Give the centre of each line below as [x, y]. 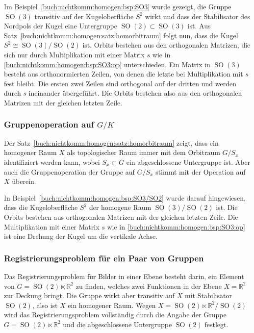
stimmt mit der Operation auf [201, 171]
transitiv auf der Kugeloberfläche [84, 16]
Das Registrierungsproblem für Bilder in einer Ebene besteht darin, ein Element [124, 276]
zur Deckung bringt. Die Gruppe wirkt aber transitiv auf [89, 295]
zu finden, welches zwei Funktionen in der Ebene [149, 286]
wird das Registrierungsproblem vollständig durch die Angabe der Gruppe [115, 315]
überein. [24, 181]
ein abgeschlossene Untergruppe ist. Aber [188, 162]
